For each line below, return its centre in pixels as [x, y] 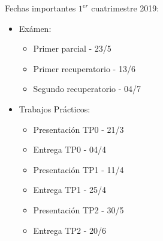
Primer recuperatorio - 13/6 [84, 68]
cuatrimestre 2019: [125, 8]
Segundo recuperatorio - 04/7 [87, 89]
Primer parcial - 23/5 [72, 48]
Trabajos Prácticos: [55, 108]
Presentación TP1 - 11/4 [79, 169]
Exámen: [35, 28]
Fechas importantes [40, 8]
